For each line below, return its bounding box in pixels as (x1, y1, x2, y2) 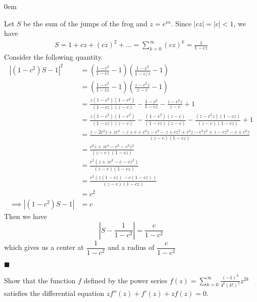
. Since (171, 18, 192, 28)
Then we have (4, 211, 47, 222)
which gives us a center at (4, 242, 84, 252)
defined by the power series (83, 275, 168, 285)
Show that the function (4, 275, 76, 285)
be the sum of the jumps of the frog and (23, 18, 147, 28)
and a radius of (108, 242, 155, 252)
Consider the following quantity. (4, 52, 103, 62)
